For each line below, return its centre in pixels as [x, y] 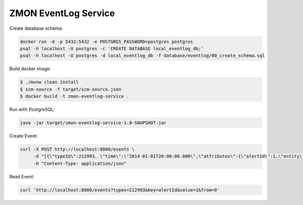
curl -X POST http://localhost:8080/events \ [77, 149]
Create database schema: [36, 28]
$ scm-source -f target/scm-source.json [70, 89]
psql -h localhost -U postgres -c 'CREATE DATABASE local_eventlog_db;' [112, 48]
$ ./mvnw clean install [49, 82]
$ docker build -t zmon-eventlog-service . [75, 96]
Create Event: [23, 136]
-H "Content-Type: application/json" [80, 163]
